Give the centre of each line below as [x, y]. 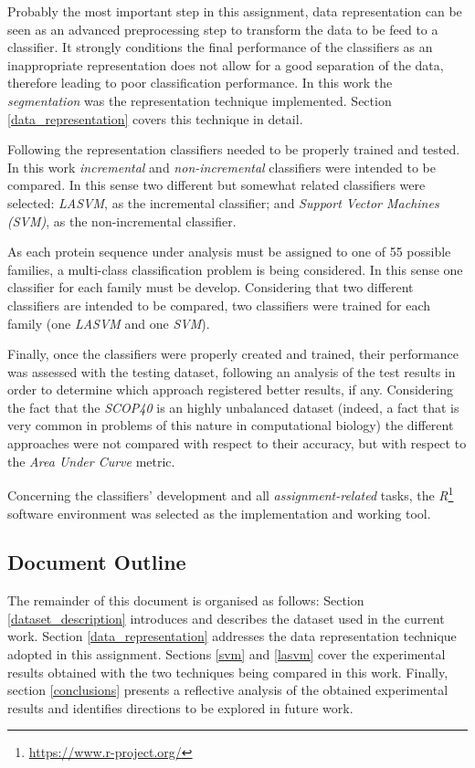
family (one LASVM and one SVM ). [109, 323]
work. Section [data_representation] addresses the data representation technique [232, 636]
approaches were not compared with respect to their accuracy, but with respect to [237, 443]
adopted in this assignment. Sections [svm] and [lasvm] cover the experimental [227, 654]
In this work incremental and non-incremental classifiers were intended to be [222, 167]
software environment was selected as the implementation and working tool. [219, 513]
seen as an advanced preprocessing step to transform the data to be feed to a [223, 29]
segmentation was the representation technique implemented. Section [200, 100]
